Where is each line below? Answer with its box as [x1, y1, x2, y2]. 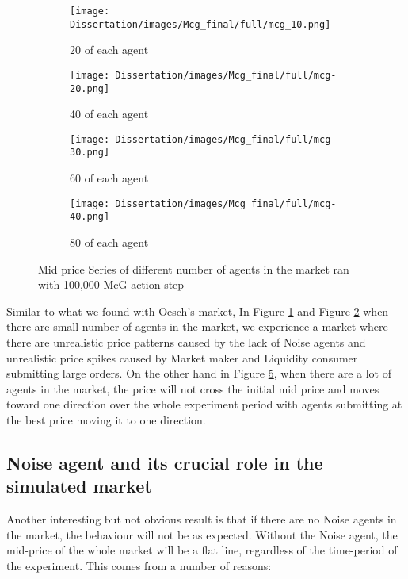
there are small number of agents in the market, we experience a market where [6, 318, 388, 335]
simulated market [6, 474, 152, 498]
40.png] [70, 211, 110, 223]
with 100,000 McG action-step [38, 276, 185, 293]
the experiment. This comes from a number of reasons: [6, 557, 272, 573]
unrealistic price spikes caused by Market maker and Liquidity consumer [6, 349, 358, 366]
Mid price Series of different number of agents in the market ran [38, 260, 349, 277]
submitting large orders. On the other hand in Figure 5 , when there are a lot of [6, 365, 391, 382]
